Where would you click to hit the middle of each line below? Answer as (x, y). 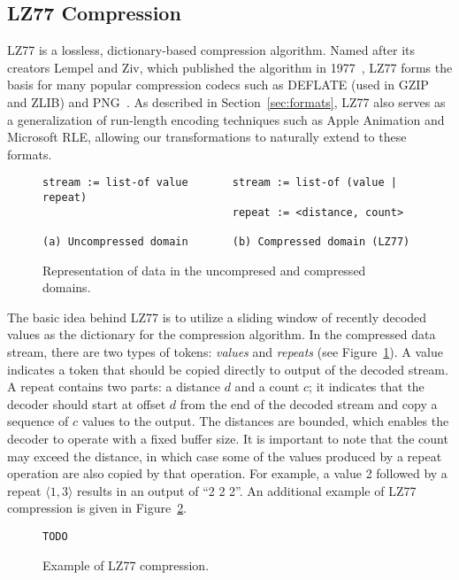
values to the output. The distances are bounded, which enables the (265, 421)
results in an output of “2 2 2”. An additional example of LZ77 (247, 490)
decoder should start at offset (87, 403)
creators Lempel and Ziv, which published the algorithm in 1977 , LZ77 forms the (230, 67)
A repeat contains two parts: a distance (114, 387)
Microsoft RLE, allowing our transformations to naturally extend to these (207, 137)
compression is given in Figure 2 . (97, 508)
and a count (267, 387)
